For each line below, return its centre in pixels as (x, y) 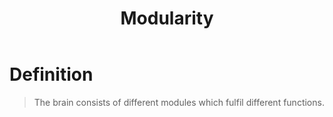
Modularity (167, 18)
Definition (51, 74)
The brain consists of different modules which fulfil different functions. (179, 102)
